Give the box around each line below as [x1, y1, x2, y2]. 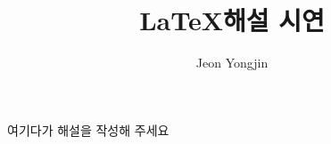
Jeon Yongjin [195, 53, 269, 72]
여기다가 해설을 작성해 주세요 [7, 120, 170, 139]
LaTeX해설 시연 [139, 2, 325, 38]
